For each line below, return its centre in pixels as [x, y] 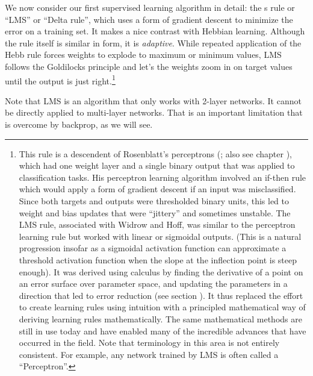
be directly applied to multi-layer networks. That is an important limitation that [154, 112]
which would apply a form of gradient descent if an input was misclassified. [157, 189]
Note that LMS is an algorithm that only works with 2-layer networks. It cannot [153, 100]
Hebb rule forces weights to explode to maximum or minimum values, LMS [143, 55]
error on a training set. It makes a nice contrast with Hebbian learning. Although [155, 31]
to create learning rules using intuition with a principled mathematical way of [162, 307]
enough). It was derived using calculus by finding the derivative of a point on [161, 271]
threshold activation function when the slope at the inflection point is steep [158, 259]
